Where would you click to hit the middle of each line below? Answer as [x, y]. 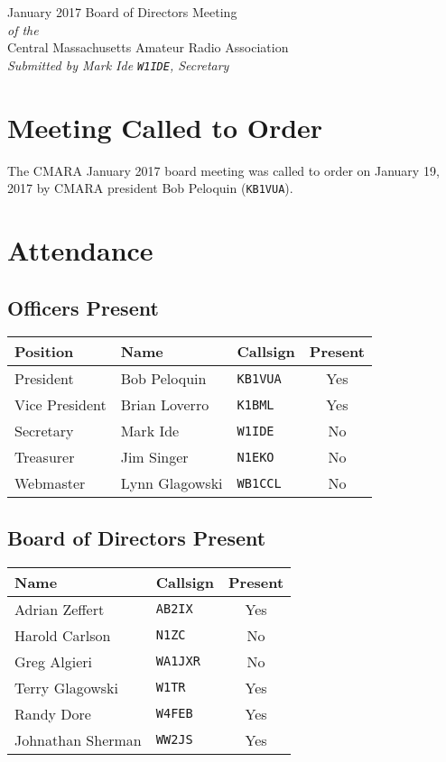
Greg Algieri [53, 661]
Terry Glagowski [66, 687]
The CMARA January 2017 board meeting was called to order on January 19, [223, 170]
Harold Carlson [63, 635]
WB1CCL [259, 483]
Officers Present [83, 307]
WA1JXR [178, 661]
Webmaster [50, 483]
